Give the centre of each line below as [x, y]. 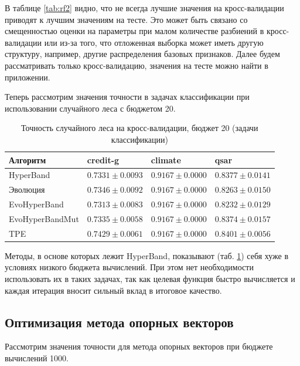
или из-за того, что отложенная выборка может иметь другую [154, 42]
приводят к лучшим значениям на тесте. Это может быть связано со [126, 19]
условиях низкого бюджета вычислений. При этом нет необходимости [129, 267]
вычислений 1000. [37, 358]
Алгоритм [28, 160]
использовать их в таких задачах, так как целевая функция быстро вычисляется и [150, 279]
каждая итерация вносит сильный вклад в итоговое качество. [113, 290]
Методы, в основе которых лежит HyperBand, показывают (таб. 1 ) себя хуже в [147, 255]
